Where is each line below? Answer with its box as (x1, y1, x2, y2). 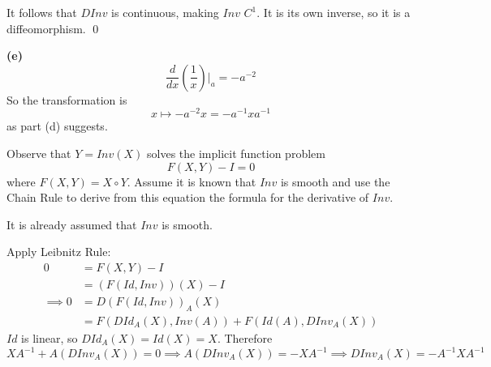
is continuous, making (111, 4, 219, 20)
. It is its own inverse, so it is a (256, 4, 411, 20)
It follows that (6, 4, 77, 20)
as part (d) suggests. (6, 117, 108, 134)
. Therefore (217, 329, 273, 346)
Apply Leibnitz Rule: (6, 243, 111, 260)
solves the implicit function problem (147, 145, 325, 162)
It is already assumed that (6, 216, 137, 233)
